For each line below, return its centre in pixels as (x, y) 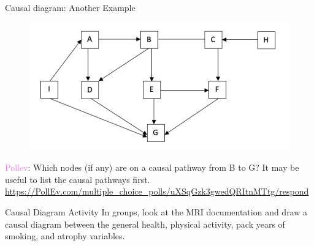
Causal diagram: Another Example (70, 7)
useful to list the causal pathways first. (78, 179)
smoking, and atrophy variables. (65, 236)
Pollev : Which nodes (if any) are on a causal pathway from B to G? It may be (152, 167)
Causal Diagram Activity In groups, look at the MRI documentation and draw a (156, 212)
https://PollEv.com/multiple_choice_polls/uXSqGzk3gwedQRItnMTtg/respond (157, 191)
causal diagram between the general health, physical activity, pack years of (145, 224)
